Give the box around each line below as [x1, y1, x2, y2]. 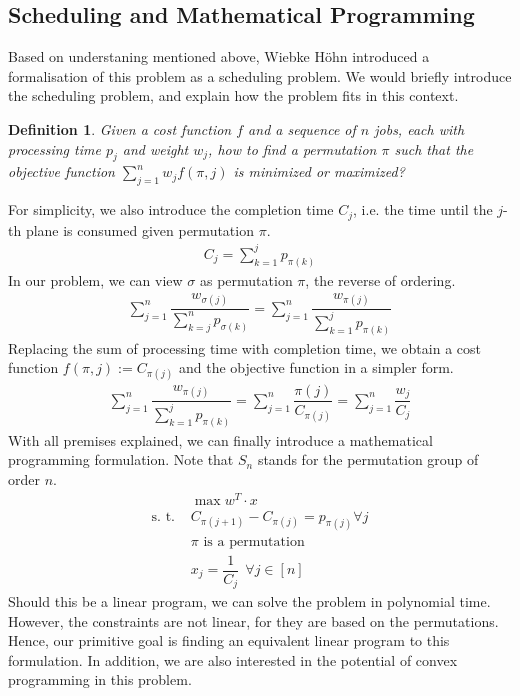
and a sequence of [248, 118, 356, 139]
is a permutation [203, 534, 305, 549]
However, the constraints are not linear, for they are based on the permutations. [8, 610, 499, 631]
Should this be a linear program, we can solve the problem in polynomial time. [8, 591, 491, 612]
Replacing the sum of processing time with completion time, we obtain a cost [8, 337, 481, 358]
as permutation [200, 269, 293, 290]
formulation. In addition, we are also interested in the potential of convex [8, 649, 458, 670]
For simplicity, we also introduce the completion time [8, 199, 334, 220]
